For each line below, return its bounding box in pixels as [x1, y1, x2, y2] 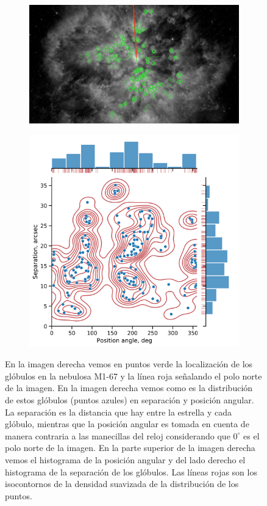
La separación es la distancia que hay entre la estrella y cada [5, 405, 232, 418]
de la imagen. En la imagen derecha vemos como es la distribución [5, 381, 253, 394]
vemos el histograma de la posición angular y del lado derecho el [5, 453, 246, 466]
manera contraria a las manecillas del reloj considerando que [5, 429, 230, 442]
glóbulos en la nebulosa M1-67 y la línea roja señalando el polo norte [5, 369, 262, 382]
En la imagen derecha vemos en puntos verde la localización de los [5, 358, 253, 370]
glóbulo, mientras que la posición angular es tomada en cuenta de [5, 417, 249, 430]
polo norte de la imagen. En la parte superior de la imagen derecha [5, 441, 255, 454]
